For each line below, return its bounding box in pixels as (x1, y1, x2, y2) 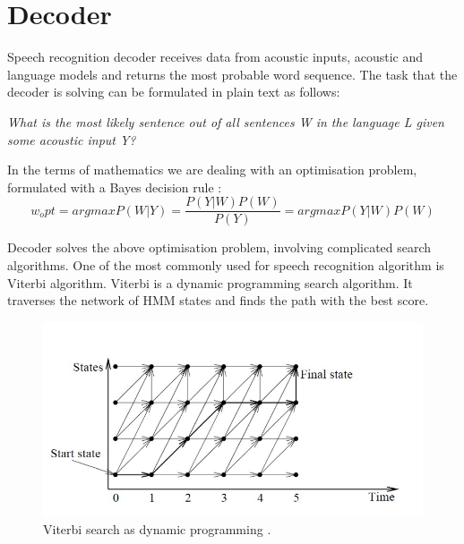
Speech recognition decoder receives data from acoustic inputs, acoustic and (7, 47, 424, 66)
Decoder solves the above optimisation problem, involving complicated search (7, 238, 432, 257)
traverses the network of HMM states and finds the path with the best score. (7, 291, 429, 310)
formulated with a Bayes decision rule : (7, 177, 222, 196)
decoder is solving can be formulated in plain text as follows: (7, 82, 340, 101)
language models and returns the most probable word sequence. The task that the (7, 64, 458, 83)
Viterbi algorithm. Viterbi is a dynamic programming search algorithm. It (7, 273, 413, 292)
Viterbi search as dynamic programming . (43, 520, 271, 539)
